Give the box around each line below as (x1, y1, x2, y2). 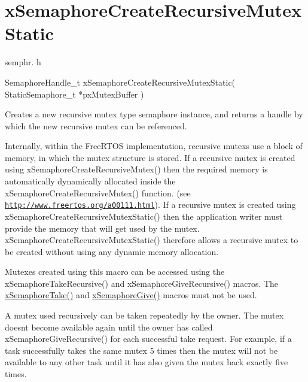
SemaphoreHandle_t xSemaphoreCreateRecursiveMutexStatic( (5, 75, 236, 88)
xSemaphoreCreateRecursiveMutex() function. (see (5, 186, 191, 199)
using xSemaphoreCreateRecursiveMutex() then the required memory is (5, 163, 268, 175)
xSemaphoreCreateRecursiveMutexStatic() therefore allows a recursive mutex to (5, 234, 298, 246)
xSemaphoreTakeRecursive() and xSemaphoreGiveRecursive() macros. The (5, 277, 279, 289)
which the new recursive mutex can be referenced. (5, 119, 187, 132)
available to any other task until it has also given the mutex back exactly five (5, 356, 288, 368)
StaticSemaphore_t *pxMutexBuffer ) (5, 87, 144, 100)
